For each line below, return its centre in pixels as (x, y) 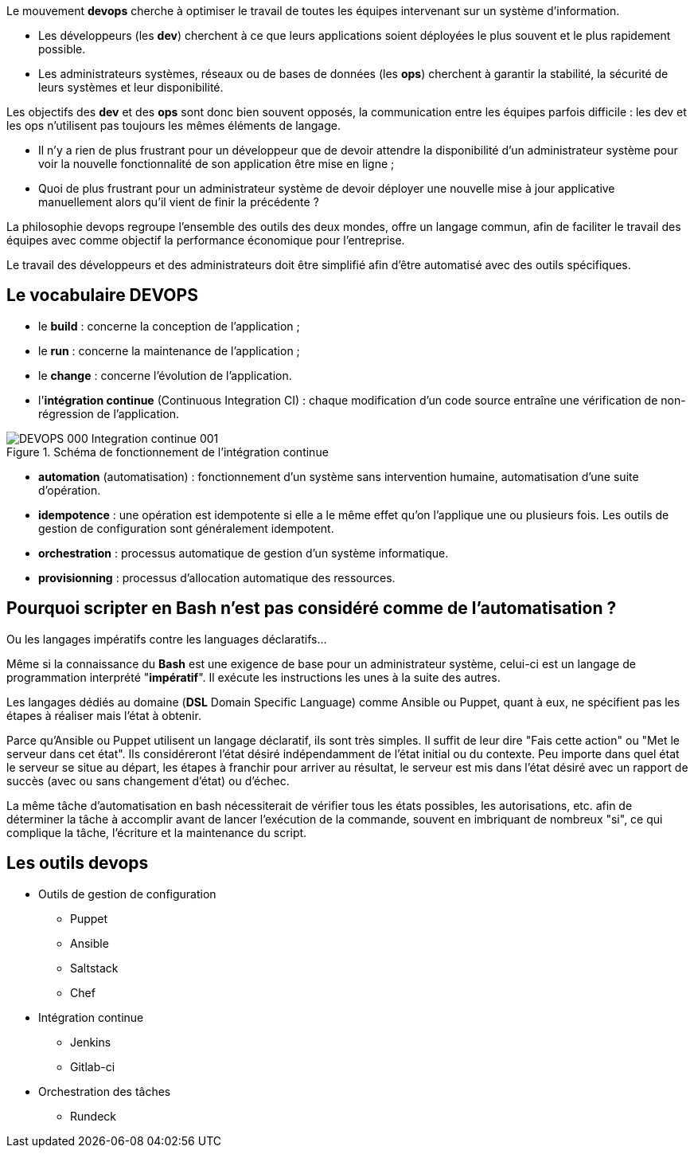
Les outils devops (78, 863)
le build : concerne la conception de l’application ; (169, 326)
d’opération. (70, 490)
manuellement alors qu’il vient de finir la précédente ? (179, 202)
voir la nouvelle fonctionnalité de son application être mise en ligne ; (216, 164)
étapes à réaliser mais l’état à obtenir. (104, 715)
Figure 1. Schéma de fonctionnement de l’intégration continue (168, 452)
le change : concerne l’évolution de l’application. (165, 375)
